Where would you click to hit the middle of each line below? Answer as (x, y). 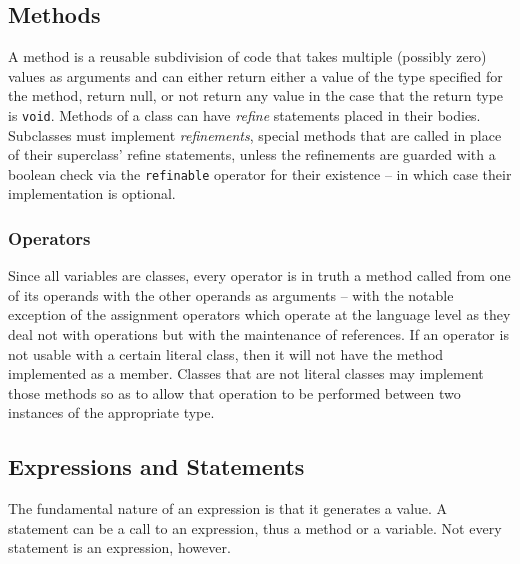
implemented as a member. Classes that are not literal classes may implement (246, 373)
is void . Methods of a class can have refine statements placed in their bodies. (244, 114)
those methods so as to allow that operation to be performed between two (234, 392)
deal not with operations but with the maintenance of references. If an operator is (258, 334)
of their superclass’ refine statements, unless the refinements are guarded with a (252, 154)
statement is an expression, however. (119, 547)
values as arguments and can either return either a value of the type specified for (255, 75)
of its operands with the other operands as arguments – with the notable (231, 294)
